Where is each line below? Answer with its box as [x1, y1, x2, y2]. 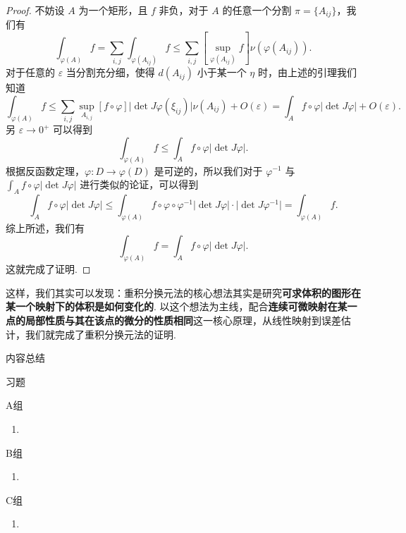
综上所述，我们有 [6, 220, 85, 235]
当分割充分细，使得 [66, 65, 155, 80]
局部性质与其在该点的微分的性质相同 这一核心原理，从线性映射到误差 [25, 312, 341, 327]
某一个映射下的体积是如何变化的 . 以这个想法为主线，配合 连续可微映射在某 [6, 299, 347, 314]
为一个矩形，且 [78, 3, 148, 17]
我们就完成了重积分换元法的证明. [25, 326, 176, 341]
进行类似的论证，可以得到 [80, 177, 199, 192]
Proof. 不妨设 [6, 3, 65, 17]
